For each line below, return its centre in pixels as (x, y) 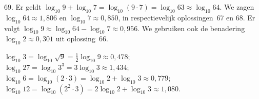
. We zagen (237, 7)
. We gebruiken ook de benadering (191, 28)
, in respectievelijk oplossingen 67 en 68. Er (187, 17)
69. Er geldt (23, 7)
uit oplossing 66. (82, 39)
